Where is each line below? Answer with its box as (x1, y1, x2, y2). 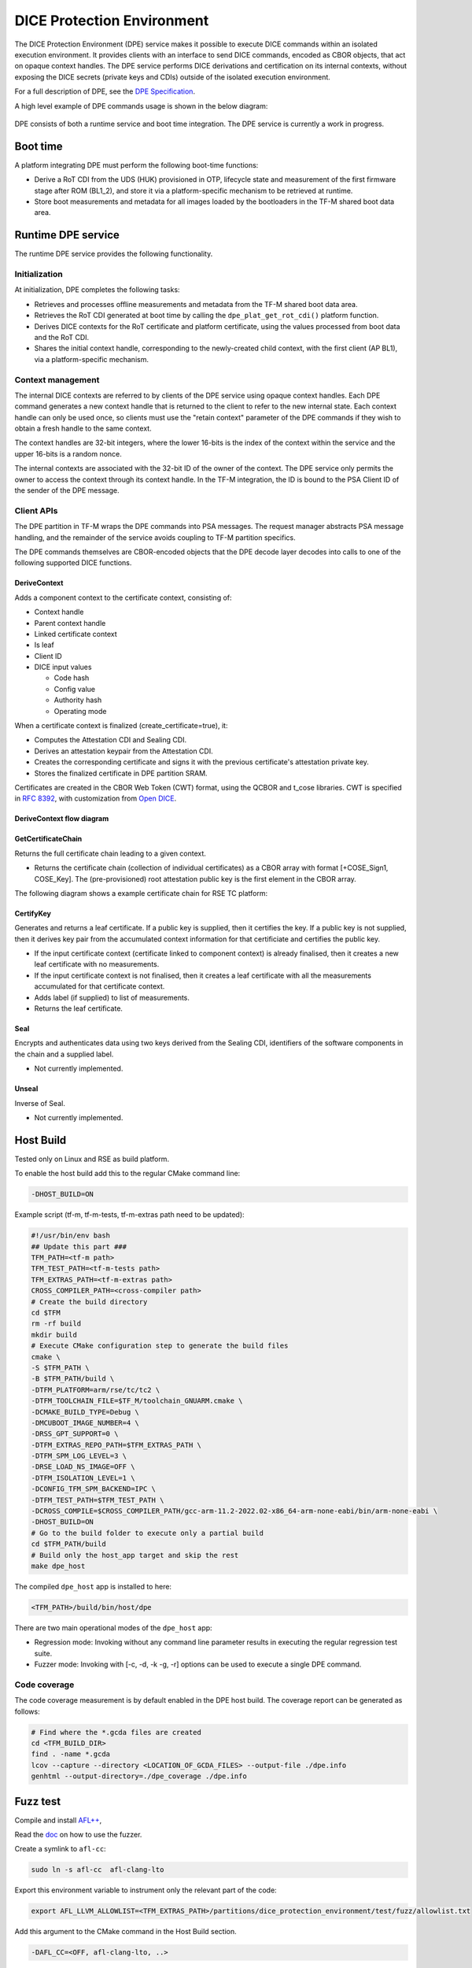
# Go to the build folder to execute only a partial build (31, 1528, 264, 1537)
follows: (14, 1707, 40, 1716)
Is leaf (34, 640, 54, 649)
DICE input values (34, 662, 92, 672)
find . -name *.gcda (31, 1750, 110, 1759)
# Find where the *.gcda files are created (31, 1728, 202, 1737)
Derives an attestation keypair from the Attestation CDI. (34, 746, 213, 756)
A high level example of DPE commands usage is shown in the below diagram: (14, 101, 268, 110)
